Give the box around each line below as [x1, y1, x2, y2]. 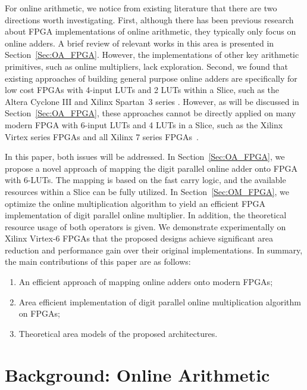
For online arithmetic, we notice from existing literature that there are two [5, 2, 277, 14]
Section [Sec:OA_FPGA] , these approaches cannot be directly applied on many [5, 107, 296, 119]
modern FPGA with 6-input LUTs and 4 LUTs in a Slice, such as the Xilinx [5, 118, 283, 131]
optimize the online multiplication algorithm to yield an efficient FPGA [5, 197, 266, 209]
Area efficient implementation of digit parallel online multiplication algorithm [18, 295, 302, 308]
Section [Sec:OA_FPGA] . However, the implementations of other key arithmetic [5, 48, 299, 61]
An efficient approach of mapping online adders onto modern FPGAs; [18, 276, 273, 288]
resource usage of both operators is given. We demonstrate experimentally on [5, 220, 286, 233]
